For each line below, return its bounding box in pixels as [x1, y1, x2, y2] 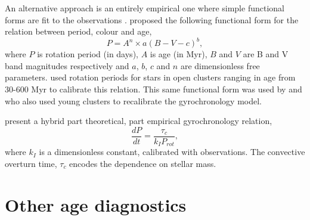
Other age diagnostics [5, 192, 187, 216]
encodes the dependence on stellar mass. [69, 157, 216, 169]
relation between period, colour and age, [5, 25, 152, 38]
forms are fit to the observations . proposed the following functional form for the [5, 13, 299, 26]
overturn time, [5, 157, 57, 169]
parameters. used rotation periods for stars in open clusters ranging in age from [5, 71, 296, 83]
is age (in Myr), [150, 48, 207, 60]
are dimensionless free [180, 59, 260, 72]
